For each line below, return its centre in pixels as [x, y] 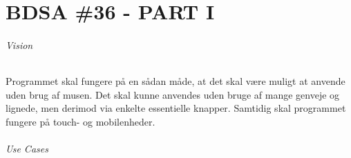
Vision [19, 45]
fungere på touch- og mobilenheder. [80, 121]
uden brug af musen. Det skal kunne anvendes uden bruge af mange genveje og [173, 94]
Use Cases [27, 149]
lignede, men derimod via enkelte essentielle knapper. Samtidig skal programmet [176, 108]
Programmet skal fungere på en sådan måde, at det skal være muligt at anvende [175, 81]
